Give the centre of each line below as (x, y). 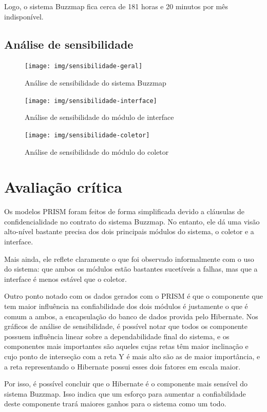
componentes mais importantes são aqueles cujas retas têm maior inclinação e (126, 346)
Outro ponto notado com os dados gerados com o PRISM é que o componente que (133, 296)
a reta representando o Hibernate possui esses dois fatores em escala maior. (122, 366)
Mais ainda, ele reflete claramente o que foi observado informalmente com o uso (129, 259)
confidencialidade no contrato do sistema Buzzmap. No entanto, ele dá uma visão (132, 221)
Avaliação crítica (63, 187)
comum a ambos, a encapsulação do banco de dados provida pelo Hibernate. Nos (131, 316)
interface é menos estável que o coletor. (65, 279)
